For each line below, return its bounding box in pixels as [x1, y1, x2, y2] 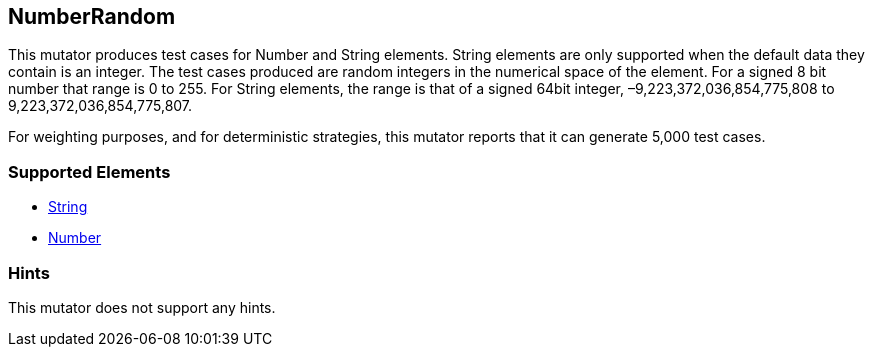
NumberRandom [8, 4, 176, 29]
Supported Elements [8, 161, 171, 182]
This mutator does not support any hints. [8, 298, 276, 316]
